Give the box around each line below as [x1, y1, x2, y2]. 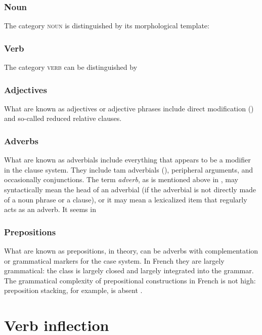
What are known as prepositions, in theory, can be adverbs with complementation [4, 245, 258, 256]
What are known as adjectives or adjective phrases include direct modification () [4, 103, 254, 113]
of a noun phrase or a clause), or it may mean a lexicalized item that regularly [4, 194, 247, 204]
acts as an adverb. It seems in [4, 204, 96, 215]
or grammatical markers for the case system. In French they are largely [4, 255, 225, 266]
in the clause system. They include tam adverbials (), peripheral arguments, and [4, 164, 253, 175]
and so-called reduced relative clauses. [4, 113, 122, 123]
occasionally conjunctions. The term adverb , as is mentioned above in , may [4, 174, 238, 185]
